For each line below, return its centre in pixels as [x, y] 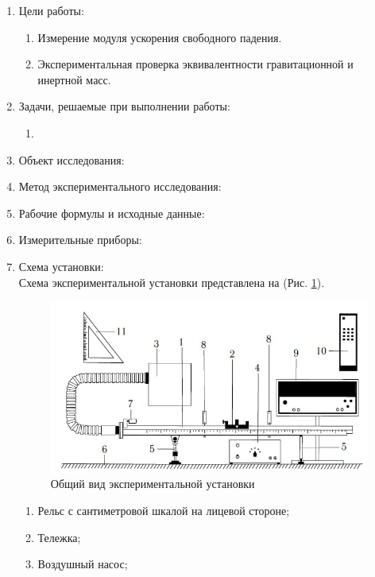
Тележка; [59, 537]
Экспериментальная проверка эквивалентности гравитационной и [195, 64]
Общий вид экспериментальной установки [153, 484]
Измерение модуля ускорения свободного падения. [160, 37]
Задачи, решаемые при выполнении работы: [124, 106]
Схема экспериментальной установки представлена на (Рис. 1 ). [172, 282]
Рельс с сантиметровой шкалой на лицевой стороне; [164, 510]
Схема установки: [61, 266]
